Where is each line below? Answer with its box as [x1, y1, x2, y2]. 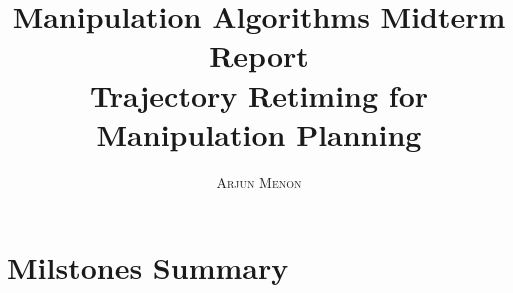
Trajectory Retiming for [89, 74, 429, 115]
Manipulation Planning [96, 113, 422, 154]
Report [209, 35, 309, 76]
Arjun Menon [216, 171, 302, 192]
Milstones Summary [7, 247, 289, 288]
